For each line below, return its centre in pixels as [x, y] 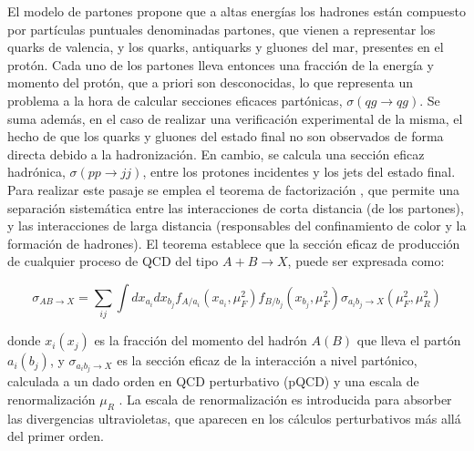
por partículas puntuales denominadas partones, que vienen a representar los [222, 29]
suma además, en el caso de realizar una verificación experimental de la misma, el [235, 118]
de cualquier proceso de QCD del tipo [113, 261]
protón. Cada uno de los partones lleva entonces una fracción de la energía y [221, 64]
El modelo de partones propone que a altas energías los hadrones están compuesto [237, 11]
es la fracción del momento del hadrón [201, 340]
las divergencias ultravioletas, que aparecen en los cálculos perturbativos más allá [234, 418]
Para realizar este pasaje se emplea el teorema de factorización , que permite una [234, 189]
